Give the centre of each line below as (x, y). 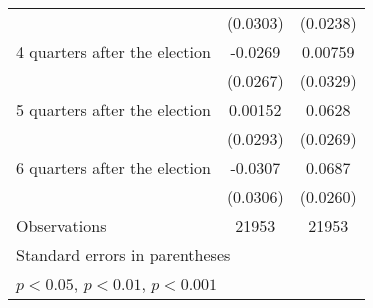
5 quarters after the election (113, 109)
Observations (61, 225)
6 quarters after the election (113, 167)
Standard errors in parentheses (123, 254)
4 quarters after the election (113, 51)
